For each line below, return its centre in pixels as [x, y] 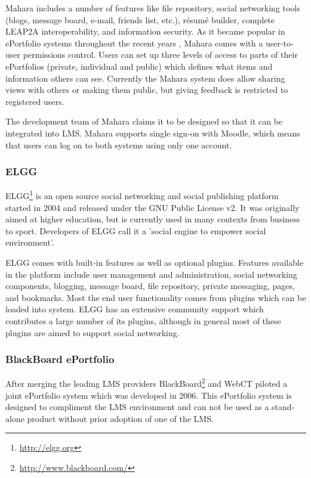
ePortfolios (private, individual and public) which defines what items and [139, 66]
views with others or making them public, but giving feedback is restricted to [147, 90]
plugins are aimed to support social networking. [93, 332]
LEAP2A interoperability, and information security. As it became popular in [145, 31]
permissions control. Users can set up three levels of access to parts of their [160, 55]
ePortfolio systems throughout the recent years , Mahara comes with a [134, 43]
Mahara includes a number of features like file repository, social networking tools [153, 8]
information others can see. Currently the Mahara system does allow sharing [145, 78]
